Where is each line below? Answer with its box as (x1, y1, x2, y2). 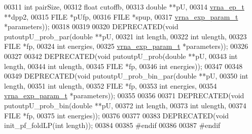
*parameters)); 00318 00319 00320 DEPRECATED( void (4, 21, 178, 32)
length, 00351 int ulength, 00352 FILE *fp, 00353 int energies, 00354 (4, 80, 217, 91)
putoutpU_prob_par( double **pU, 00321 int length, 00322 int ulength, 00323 (4, 31, 247, 41)
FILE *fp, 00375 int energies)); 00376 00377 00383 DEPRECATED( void (4, 110, 229, 120)
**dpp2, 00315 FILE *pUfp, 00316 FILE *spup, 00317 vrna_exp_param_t (4, 11, 238, 22)
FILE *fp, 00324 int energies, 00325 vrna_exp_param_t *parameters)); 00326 (4, 41, 248, 51)
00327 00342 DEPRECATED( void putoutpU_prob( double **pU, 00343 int (4, 50, 238, 61)
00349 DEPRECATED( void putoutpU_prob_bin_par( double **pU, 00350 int (4, 71, 248, 81)
